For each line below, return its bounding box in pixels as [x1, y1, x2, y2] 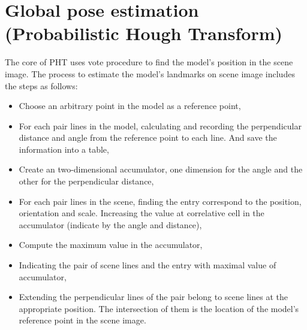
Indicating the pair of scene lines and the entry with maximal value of [19, 259, 276, 271]
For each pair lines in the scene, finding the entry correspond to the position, [19, 195, 302, 207]
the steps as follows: [5, 79, 78, 92]
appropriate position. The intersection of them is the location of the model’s [19, 302, 299, 314]
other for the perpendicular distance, [19, 175, 154, 187]
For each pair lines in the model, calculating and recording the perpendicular [19, 119, 302, 132]
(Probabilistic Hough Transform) [5, 21, 283, 46]
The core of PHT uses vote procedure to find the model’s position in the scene [5, 56, 293, 68]
